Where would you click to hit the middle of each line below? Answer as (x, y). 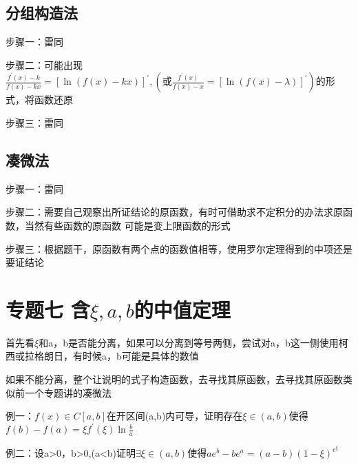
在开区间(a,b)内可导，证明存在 (175, 416)
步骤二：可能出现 (44, 64)
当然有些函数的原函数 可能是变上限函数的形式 (127, 225)
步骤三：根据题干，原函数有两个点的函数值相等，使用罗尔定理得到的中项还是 (179, 248)
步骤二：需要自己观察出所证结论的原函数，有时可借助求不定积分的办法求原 (174, 212)
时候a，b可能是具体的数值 (140, 356)
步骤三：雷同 (34, 122)
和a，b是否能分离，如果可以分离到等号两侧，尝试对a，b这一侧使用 (189, 342)
